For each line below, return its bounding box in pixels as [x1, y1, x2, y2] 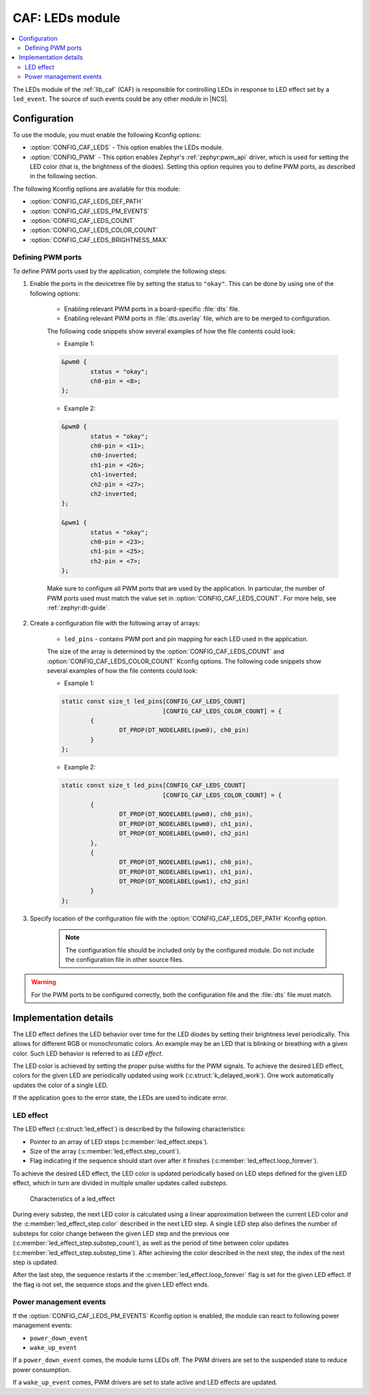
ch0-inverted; [90, 451, 138, 460]
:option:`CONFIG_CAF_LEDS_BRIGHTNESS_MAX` [29, 235, 169, 243]
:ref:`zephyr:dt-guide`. [47, 604, 110, 612]
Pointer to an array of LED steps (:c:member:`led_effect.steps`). [29, 1137, 209, 1145]
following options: [29, 289, 80, 298]
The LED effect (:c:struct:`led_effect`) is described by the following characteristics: [12, 1125, 246, 1133]
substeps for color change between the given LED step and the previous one [12, 1229, 230, 1237]
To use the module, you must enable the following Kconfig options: [12, 130, 201, 139]
